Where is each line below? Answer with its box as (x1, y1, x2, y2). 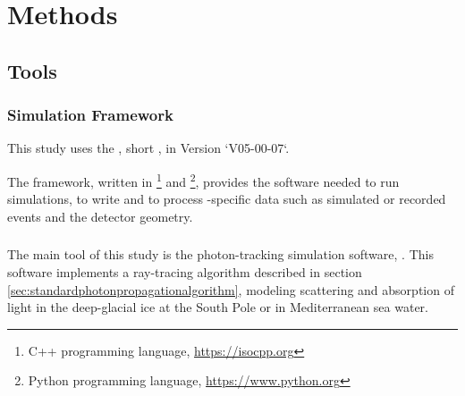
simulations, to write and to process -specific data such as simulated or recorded (7, 190, 446, 208)
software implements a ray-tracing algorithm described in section (7, 262, 362, 281)
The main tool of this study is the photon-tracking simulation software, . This (7, 245, 434, 264)
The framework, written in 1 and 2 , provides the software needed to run (7, 169, 400, 190)
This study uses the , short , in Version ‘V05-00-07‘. (7, 139, 290, 157)
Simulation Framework (7, 104, 173, 126)
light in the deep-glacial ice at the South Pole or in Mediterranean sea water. (7, 298, 428, 316)
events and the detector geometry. (7, 206, 193, 225)
